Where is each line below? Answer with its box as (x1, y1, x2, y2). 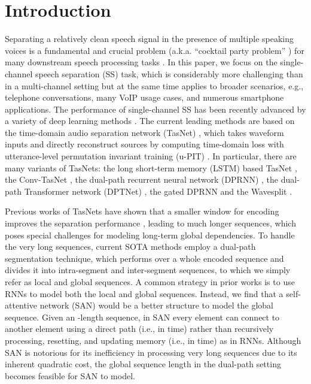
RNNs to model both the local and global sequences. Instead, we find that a (5, 287, 283, 300)
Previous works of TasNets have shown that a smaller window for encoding (5, 205, 279, 217)
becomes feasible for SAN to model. (5, 369, 135, 382)
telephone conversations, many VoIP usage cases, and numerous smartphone (5, 91, 284, 104)
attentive (5, 299, 38, 312)
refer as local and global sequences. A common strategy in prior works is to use (5, 276, 295, 288)
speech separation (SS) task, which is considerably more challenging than (35, 67, 303, 80)
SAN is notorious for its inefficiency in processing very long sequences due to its (5, 346, 297, 358)
